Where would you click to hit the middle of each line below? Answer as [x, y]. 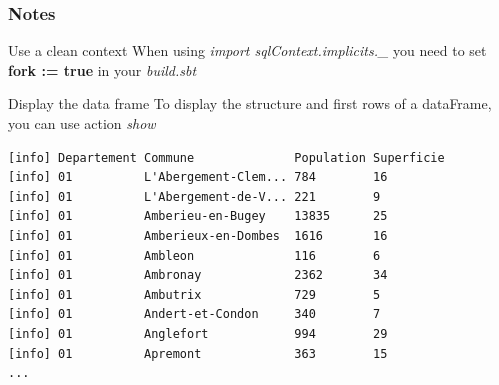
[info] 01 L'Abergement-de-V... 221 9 [194, 196]
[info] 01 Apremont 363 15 [198, 353]
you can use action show [82, 123]
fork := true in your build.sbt [102, 69]
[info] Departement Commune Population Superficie [226, 157]
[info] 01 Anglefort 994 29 [198, 333]
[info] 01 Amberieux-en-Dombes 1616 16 [198, 235]
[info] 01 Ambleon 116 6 [194, 255]
